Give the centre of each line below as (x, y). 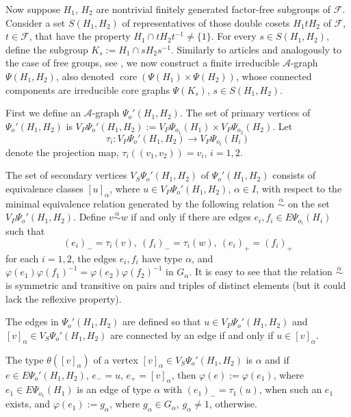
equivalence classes (44, 188)
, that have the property (80, 36)
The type (25, 359)
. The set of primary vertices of (245, 113)
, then (184, 374)
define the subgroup (47, 49)
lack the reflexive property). (64, 298)
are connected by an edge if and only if (192, 334)
